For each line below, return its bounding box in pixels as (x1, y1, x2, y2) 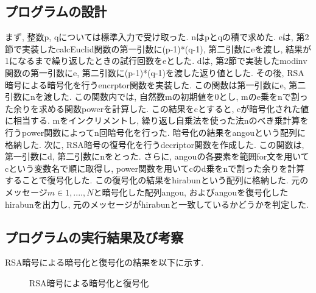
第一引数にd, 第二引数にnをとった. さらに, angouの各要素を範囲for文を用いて (5, 150, 309, 163)
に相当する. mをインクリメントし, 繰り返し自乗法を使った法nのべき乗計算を (5, 114, 309, 127)
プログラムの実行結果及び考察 (5, 227, 184, 246)
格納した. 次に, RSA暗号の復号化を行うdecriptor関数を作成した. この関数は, (5, 138, 304, 150)
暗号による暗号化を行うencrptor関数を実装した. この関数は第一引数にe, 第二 (5, 78, 306, 91)
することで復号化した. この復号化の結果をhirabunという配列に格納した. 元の (5, 174, 309, 186)
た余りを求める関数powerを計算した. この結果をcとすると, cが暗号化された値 (5, 102, 309, 115)
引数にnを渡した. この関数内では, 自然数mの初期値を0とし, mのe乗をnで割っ (5, 90, 308, 103)
